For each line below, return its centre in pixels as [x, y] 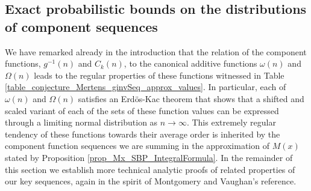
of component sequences [81, 26]
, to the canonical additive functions [190, 63]
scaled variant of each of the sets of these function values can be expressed [142, 110]
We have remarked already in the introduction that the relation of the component [156, 51]
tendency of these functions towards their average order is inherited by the [143, 134]
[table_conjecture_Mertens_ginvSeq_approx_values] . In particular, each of [146, 87]
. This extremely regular [231, 122]
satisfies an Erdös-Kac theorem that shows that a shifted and [191, 98]
